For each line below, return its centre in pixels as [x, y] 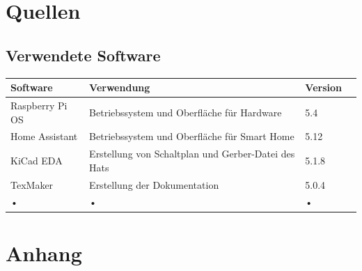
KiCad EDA [37, 160]
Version [323, 87]
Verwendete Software [83, 55]
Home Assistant [44, 136]
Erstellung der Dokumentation [154, 184]
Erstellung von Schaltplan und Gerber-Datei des [192, 154]
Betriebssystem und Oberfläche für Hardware [186, 112]
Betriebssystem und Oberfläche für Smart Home [192, 136]
